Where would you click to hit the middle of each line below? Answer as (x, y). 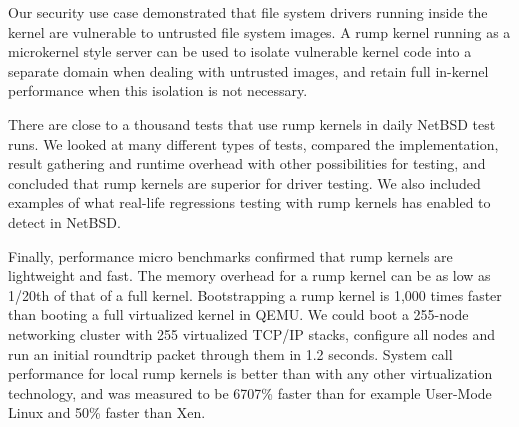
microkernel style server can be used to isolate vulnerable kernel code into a (240, 51)
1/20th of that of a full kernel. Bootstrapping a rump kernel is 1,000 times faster (255, 294)
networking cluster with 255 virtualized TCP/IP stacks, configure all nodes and (251, 333)
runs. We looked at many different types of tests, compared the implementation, (253, 143)
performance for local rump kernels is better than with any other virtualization (250, 373)
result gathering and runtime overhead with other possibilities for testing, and (247, 163)
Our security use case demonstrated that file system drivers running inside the (248, 12)
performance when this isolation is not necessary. (158, 90)
